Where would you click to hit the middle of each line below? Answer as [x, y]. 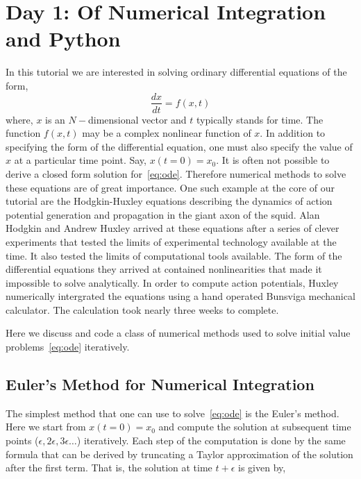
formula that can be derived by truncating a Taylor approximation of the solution [179, 454]
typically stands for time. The [260, 119]
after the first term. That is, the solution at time [109, 468]
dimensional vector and [137, 119]
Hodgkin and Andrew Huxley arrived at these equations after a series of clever [173, 228]
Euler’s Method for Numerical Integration [160, 384]
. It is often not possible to [273, 160]
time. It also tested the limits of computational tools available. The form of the [174, 255]
